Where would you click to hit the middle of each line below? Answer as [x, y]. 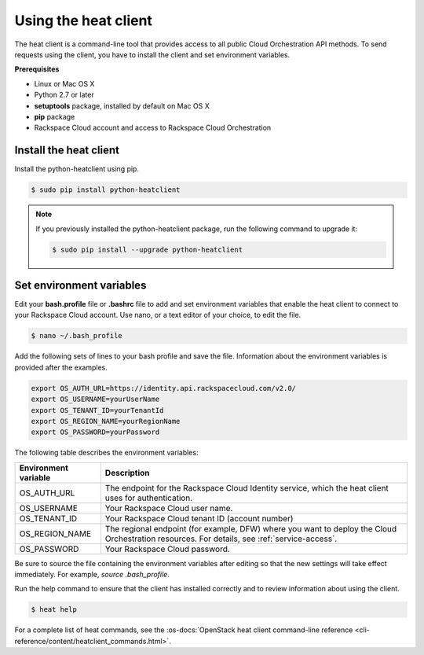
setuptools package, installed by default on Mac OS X [122, 105]
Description [127, 473]
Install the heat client [67, 151]
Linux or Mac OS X [64, 83]
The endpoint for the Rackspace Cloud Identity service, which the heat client [247, 488]
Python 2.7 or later [64, 95]
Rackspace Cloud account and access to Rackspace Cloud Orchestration [153, 128]
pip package [55, 116]
